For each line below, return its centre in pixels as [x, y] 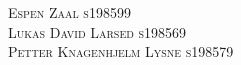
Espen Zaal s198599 [69, 12]
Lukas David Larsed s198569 [97, 31]
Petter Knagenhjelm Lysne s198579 [121, 51]
